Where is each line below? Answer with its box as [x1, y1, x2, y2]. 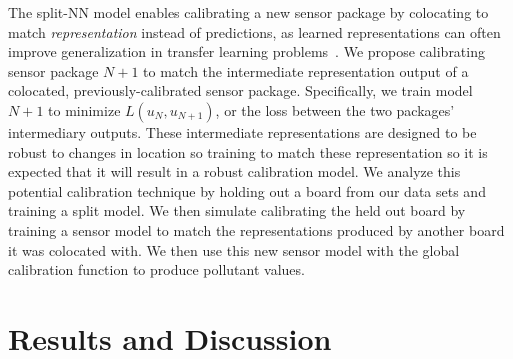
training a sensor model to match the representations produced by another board [8, 219, 505, 240]
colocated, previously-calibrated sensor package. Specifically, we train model [8, 80, 473, 101]
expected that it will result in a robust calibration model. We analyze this [8, 161, 461, 182]
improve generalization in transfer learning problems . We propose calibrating [8, 41, 485, 62]
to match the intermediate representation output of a [143, 60, 469, 81]
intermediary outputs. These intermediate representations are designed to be [8, 121, 477, 142]
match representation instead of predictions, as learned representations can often [8, 21, 501, 42]
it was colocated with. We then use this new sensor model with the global [8, 239, 460, 260]
